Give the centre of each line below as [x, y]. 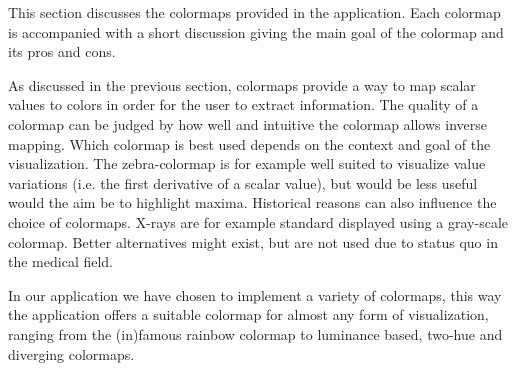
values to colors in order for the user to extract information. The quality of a [243, 104]
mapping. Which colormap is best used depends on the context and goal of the [249, 143]
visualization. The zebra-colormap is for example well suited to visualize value [247, 163]
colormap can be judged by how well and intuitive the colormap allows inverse [247, 123]
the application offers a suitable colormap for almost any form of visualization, [248, 314]
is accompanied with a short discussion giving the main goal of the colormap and [256, 31]
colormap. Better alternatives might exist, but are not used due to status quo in [253, 241]
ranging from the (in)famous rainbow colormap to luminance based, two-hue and [255, 333]
